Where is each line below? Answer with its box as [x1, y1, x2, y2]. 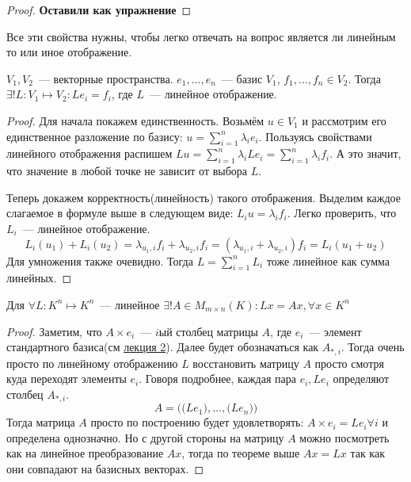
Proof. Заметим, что [6, 323, 102, 339]
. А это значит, [329, 145, 401, 162]
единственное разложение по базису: [6, 128, 183, 144]
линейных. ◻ [6, 270, 72, 286]
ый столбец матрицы [158, 323, 258, 339]
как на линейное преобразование [6, 445, 164, 461]
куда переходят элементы [6, 370, 127, 387]
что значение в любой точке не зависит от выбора [6, 163, 248, 179]
